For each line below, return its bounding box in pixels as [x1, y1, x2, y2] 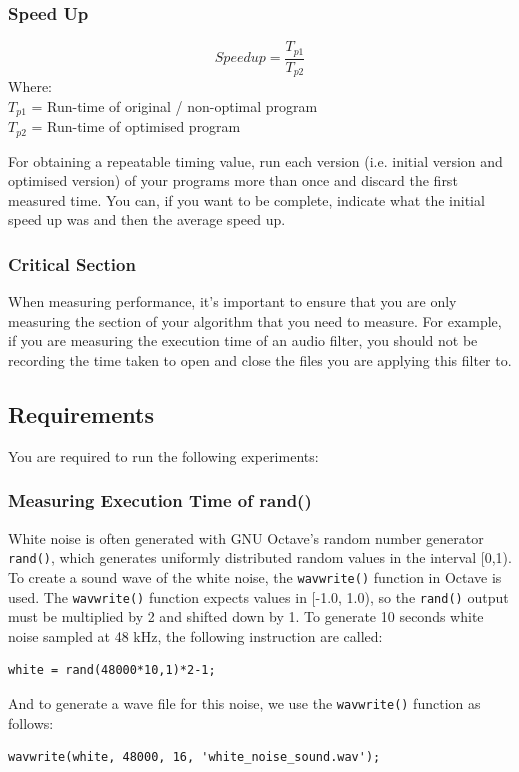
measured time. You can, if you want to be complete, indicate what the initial [8, 189, 485, 210]
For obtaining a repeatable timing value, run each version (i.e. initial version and [8, 150, 503, 171]
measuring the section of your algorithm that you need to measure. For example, [8, 310, 502, 331]
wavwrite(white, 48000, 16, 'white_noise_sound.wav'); [8, 750, 381, 765]
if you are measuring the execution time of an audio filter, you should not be [8, 330, 478, 351]
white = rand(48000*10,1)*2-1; [8, 663, 216, 678]
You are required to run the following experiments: [8, 445, 319, 466]
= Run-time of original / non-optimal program [31, 95, 318, 116]
